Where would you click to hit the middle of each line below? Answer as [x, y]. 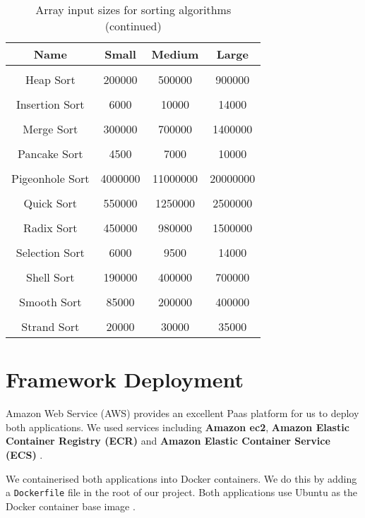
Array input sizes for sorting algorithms [133, 10]
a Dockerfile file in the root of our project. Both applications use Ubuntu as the [181, 492]
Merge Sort [50, 129]
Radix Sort [50, 228]
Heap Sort [50, 79]
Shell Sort [50, 277]
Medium [175, 54]
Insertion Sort [50, 104]
